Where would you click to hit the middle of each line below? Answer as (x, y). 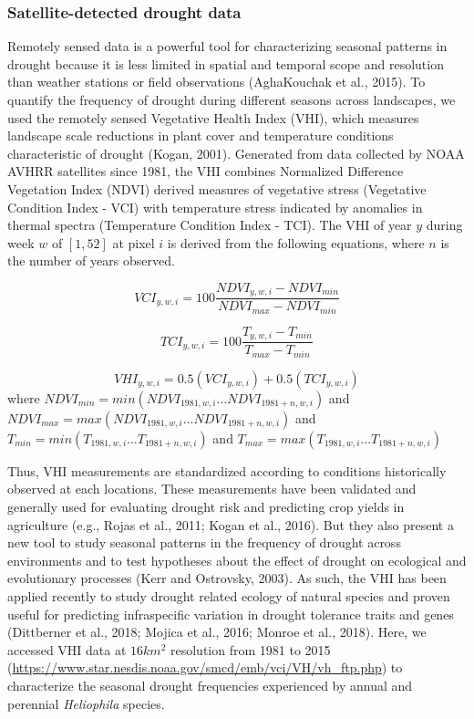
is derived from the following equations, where (296, 242)
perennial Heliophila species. (86, 703)
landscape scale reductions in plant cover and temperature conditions (201, 135)
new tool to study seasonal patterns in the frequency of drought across (204, 542)
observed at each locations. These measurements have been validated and (212, 489)
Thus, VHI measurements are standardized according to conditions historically (227, 470)
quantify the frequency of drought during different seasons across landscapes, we (232, 99)
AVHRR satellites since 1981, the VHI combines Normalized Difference (206, 171)
